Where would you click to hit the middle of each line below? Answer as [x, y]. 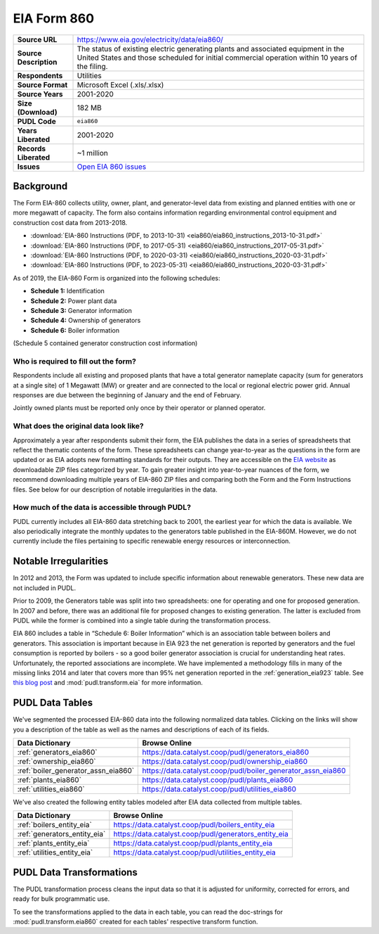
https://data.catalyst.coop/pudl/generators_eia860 [226, 752]
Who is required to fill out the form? [75, 361]
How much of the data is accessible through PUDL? [102, 508]
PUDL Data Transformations [75, 872]
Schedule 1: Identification [68, 291]
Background [40, 186]
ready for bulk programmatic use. [61, 899]
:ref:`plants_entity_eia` [53, 843]
